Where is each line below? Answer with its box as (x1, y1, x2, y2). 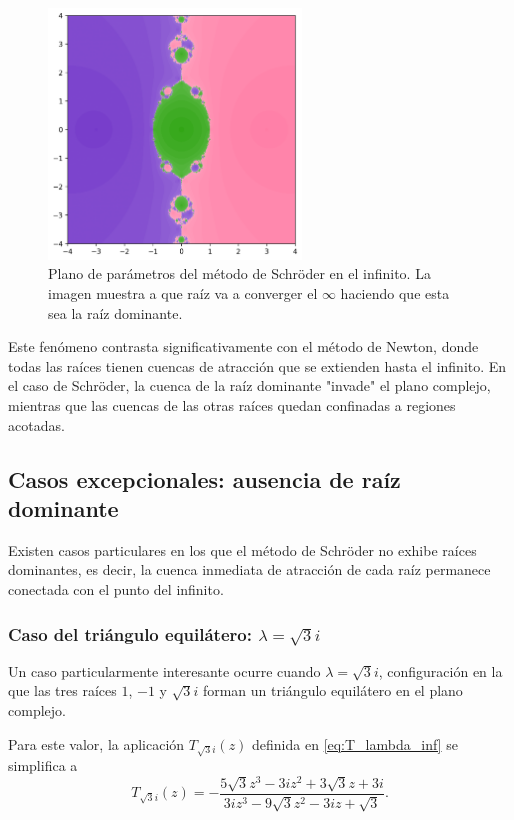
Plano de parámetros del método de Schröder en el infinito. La (48, 263, 431, 284)
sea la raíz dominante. (48, 302, 183, 323)
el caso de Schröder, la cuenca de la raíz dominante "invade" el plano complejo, (8, 375, 491, 396)
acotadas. (8, 414, 65, 435)
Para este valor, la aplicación (8, 733, 185, 754)
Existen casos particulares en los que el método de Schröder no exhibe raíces (8, 539, 477, 560)
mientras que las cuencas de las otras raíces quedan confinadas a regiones (8, 395, 456, 416)
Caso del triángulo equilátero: (8, 621, 252, 646)
